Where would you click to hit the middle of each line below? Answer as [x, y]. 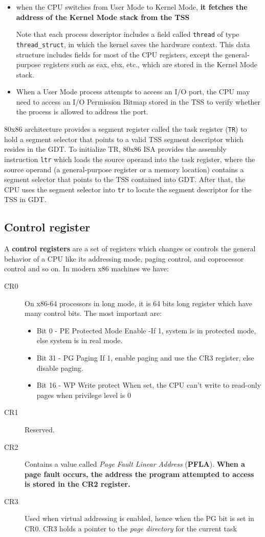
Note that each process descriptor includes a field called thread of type [128, 34]
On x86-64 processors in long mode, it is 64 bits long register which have [139, 303]
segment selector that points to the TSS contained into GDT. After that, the [125, 179]
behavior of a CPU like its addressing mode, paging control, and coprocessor [124, 258]
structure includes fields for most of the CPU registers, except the [119, 54]
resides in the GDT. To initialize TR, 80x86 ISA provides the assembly [115, 149]
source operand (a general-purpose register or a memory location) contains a [124, 169]
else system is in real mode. [80, 340]
